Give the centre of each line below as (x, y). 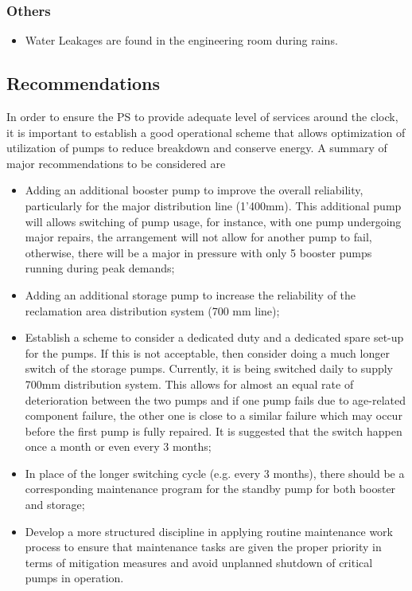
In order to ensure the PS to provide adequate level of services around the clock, (202, 117)
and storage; (55, 505)
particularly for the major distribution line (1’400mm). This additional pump (213, 205)
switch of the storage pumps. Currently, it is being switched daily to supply (209, 368)
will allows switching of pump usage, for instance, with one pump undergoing (213, 221)
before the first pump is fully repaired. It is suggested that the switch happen (214, 431)
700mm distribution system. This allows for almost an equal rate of (189, 384)
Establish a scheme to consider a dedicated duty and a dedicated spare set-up (214, 337)
